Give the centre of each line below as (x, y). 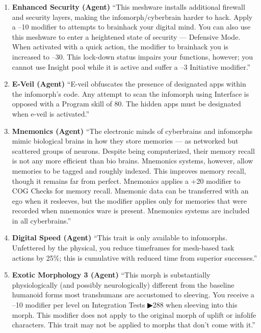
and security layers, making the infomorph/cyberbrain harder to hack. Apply (132, 17)
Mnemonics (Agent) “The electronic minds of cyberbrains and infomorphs (132, 131)
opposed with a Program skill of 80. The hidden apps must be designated (126, 104)
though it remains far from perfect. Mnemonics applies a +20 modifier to (126, 181)
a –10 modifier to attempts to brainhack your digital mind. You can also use (131, 27)
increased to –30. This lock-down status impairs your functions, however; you (133, 56)
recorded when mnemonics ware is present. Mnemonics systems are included (131, 211)
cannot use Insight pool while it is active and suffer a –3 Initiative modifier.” (131, 66)
